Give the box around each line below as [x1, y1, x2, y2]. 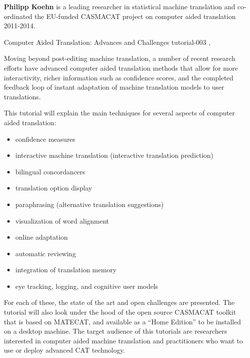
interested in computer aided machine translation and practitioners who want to [4, 335, 243, 345]
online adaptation [15, 232, 68, 242]
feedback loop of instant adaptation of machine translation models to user [4, 82, 224, 92]
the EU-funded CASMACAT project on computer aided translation [35, 11, 236, 21]
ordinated [4, 11, 33, 21]
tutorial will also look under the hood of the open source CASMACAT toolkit [4, 307, 236, 317]
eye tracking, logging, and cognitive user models [15, 281, 158, 291]
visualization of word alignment [15, 215, 109, 226]
